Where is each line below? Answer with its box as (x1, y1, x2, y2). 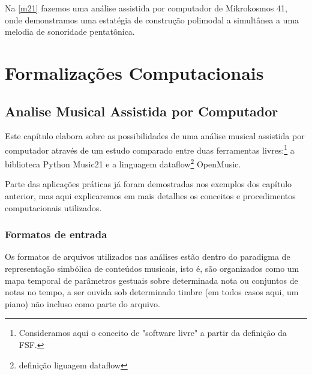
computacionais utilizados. (5, 201, 102, 214)
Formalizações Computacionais (5, 60, 264, 85)
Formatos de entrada (5, 227, 107, 242)
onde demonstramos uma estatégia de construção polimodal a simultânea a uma (5, 13, 299, 26)
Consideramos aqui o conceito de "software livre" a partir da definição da (19, 326, 287, 339)
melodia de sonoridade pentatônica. (5, 25, 135, 38)
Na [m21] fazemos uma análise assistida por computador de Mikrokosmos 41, (5, 2, 287, 14)
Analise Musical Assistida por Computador (5, 101, 278, 120)
